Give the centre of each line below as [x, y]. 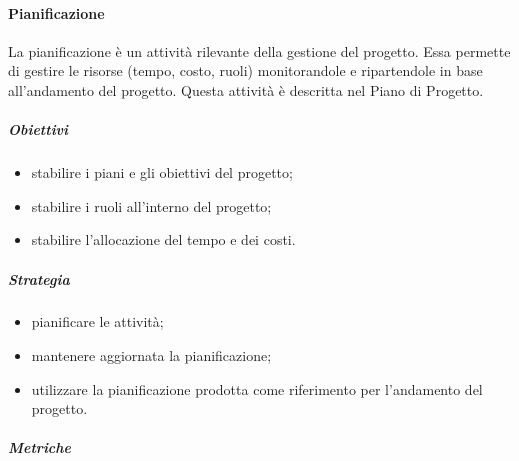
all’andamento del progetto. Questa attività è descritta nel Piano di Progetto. [246, 89]
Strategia [39, 278]
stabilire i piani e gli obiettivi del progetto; [162, 172]
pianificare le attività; [97, 321]
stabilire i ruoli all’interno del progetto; [151, 205]
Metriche [40, 447]
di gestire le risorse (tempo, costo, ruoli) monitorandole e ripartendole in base [245, 70]
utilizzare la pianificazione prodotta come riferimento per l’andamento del [257, 388]
